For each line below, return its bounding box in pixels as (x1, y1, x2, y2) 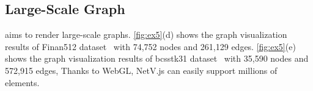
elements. (5, 76, 40, 89)
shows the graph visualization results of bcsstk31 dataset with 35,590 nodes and (5, 52, 309, 65)
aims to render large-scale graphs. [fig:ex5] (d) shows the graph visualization (5, 28, 287, 41)
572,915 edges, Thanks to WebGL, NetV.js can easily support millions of (5, 64, 278, 76)
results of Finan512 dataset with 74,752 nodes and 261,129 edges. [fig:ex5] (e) (5, 40, 296, 53)
